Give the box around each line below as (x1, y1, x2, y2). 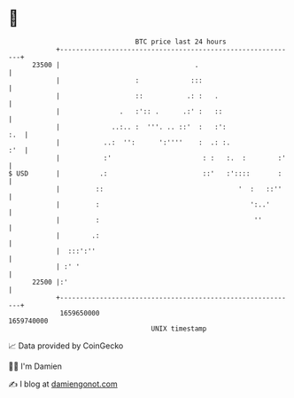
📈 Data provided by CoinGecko (8, 340, 124, 351)
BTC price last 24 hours (135, 37, 227, 46)
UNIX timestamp (151, 324, 207, 333)
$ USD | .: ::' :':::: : (8, 168, 282, 178)
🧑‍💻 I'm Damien (8, 361, 63, 371)
